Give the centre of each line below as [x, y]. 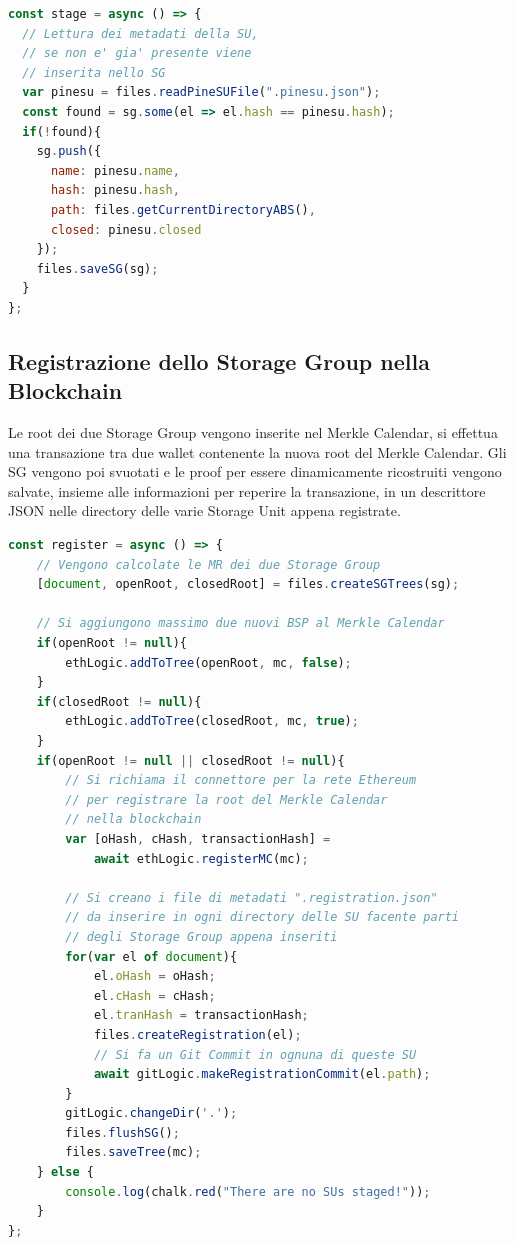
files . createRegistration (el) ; [197, 1034]
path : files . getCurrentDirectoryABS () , [183, 209]
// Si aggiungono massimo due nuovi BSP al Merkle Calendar [240, 623]
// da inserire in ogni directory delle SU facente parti [262, 917]
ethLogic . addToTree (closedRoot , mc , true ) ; [212, 721]
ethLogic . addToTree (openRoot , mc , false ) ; [208, 662]
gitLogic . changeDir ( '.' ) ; [151, 1113]
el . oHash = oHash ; [154, 976]
